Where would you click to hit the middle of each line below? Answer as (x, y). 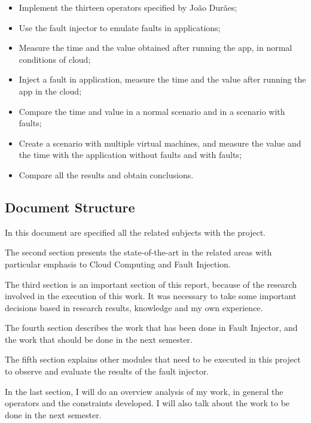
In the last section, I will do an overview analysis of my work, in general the (144, 391)
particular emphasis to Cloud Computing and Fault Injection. (118, 264)
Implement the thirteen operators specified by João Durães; (128, 7)
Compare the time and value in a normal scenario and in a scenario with (152, 111)
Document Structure (70, 207)
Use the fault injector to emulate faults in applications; (120, 27)
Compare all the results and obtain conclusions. (106, 174)
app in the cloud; (50, 91)
